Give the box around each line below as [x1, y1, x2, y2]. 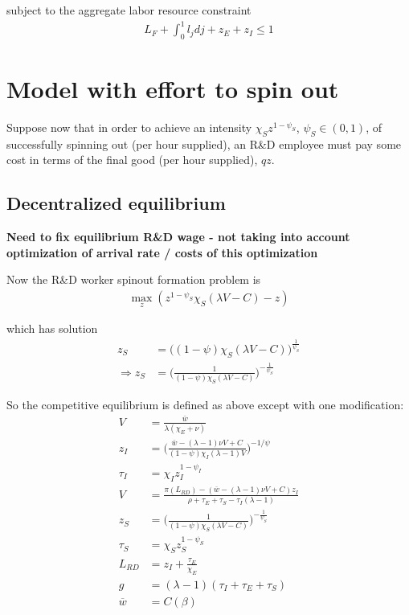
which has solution [6, 320, 98, 337]
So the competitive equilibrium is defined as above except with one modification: [6, 396, 404, 413]
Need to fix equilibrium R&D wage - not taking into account [6, 228, 350, 245]
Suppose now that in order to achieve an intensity [6, 119, 252, 136]
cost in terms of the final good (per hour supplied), [6, 151, 258, 168]
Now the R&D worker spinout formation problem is [6, 271, 261, 288]
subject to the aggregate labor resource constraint [6, 2, 252, 18]
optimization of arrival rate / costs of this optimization [6, 244, 318, 260]
